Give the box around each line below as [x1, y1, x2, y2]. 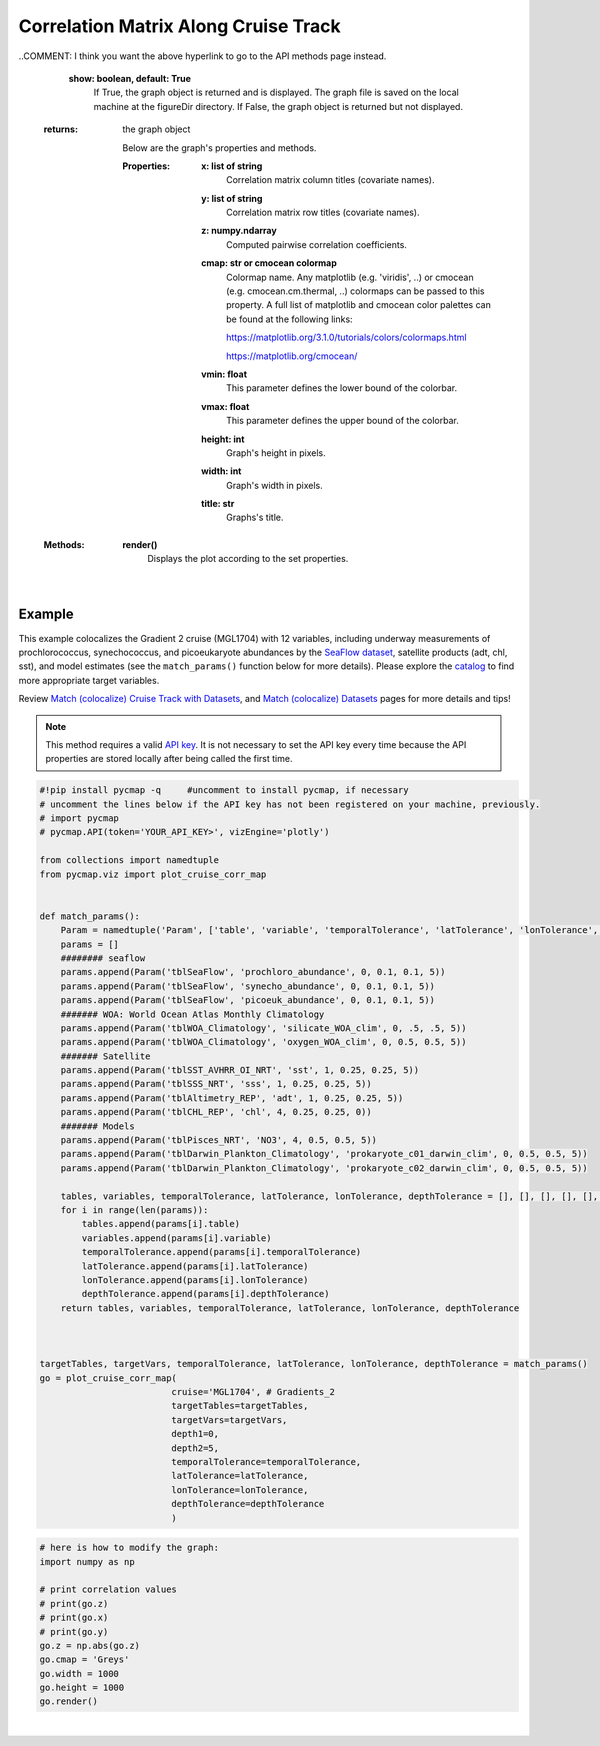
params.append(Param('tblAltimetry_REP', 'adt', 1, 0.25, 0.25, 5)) [60, 1092, 404, 1104]
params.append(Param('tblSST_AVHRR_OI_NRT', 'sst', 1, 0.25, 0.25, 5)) [60, 1065, 420, 1076]
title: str [201, 498, 235, 510]
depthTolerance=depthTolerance [171, 1498, 325, 1510]
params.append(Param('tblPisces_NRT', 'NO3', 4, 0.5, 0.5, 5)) [60, 1135, 378, 1146]
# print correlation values [39, 1584, 177, 1595]
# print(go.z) [39, 1598, 109, 1609]
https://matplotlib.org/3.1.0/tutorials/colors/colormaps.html [226, 331, 467, 344]
